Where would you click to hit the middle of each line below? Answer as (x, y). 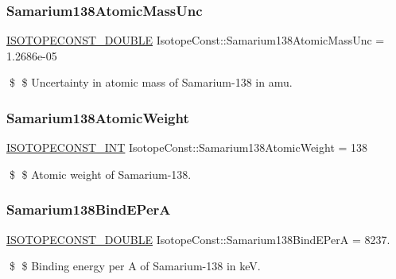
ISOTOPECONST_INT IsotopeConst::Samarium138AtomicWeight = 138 (187, 147)
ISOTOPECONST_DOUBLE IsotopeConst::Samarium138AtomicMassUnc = (196, 40)
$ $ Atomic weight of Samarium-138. (100, 174)
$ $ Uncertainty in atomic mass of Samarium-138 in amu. (151, 82)
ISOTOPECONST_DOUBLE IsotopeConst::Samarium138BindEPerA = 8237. (198, 239)
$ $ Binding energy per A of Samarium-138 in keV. (135, 266)
